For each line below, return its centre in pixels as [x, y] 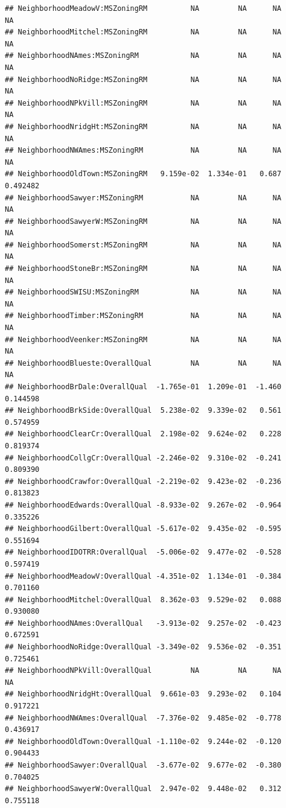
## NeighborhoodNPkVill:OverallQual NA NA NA [143, 671]
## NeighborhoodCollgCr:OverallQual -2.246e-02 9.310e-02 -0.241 [143, 458]
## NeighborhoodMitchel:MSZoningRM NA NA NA [143, 32]
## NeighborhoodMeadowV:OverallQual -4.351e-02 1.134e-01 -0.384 [143, 576]
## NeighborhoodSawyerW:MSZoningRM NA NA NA [143, 221]
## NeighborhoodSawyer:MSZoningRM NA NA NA [143, 198]
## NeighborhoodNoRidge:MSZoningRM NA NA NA [143, 79]
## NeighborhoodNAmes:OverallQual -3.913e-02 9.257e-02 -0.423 [143, 623]
